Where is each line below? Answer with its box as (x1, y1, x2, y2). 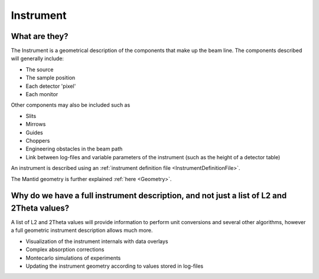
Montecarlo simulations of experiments (25, 254, 121, 261)
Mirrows (25, 121, 46, 128)
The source (25, 65, 54, 73)
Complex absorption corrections (25, 246, 105, 253)
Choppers (25, 137, 50, 144)
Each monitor (25, 91, 58, 98)
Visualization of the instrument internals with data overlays (25, 238, 168, 245)
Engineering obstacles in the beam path (25, 145, 123, 153)
